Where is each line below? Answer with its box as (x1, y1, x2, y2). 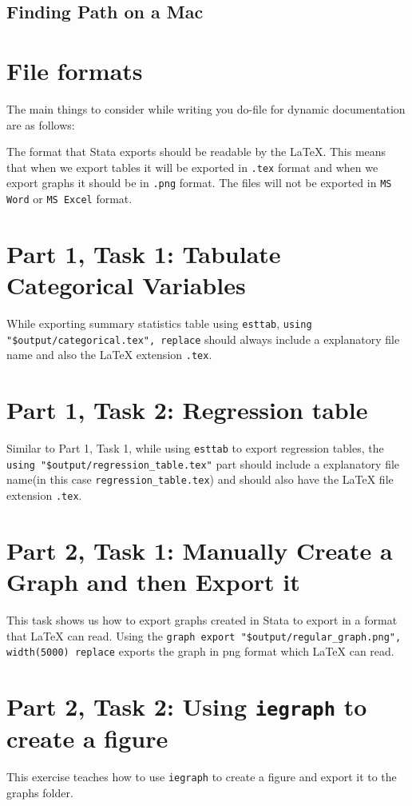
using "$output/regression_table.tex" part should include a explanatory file (6, 455, 400, 472)
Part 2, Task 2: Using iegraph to (6, 690, 367, 723)
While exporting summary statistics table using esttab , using (6, 314, 312, 331)
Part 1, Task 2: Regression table (6, 393, 368, 426)
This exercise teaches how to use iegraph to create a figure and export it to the (6, 768, 397, 785)
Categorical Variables (6, 269, 246, 301)
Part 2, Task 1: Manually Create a (6, 533, 393, 566)
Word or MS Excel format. (6, 190, 133, 206)
